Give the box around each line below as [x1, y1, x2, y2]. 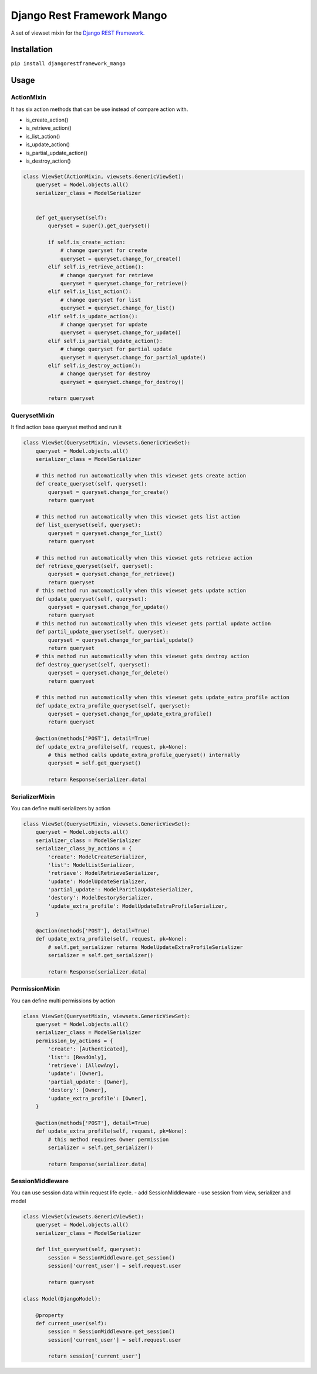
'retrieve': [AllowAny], [48, 1062, 120, 1069]
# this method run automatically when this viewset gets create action [35, 472, 247, 479]
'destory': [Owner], [48, 1087, 107, 1093]
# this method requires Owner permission [48, 1136, 169, 1143]
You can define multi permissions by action [11, 997, 116, 1004]
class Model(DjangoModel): [23, 1295, 101, 1302]
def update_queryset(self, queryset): [35, 595, 147, 602]
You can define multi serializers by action [11, 804, 111, 811]
